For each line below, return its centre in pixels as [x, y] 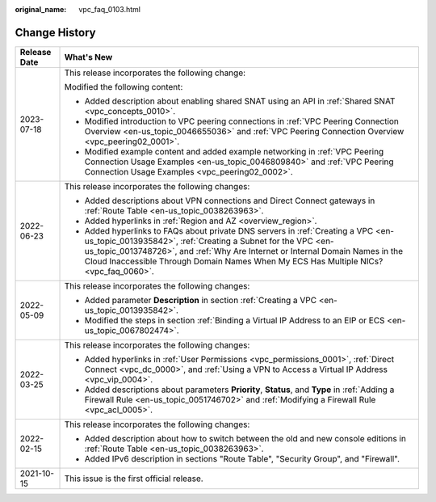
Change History [55, 32]
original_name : [41, 9]
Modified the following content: [124, 86]
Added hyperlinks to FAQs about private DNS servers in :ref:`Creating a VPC [229, 230]
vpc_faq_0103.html [110, 9]
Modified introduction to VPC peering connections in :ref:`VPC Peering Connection [242, 121]
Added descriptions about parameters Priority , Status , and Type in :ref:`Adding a [239, 390]
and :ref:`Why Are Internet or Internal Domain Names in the [291, 251]
